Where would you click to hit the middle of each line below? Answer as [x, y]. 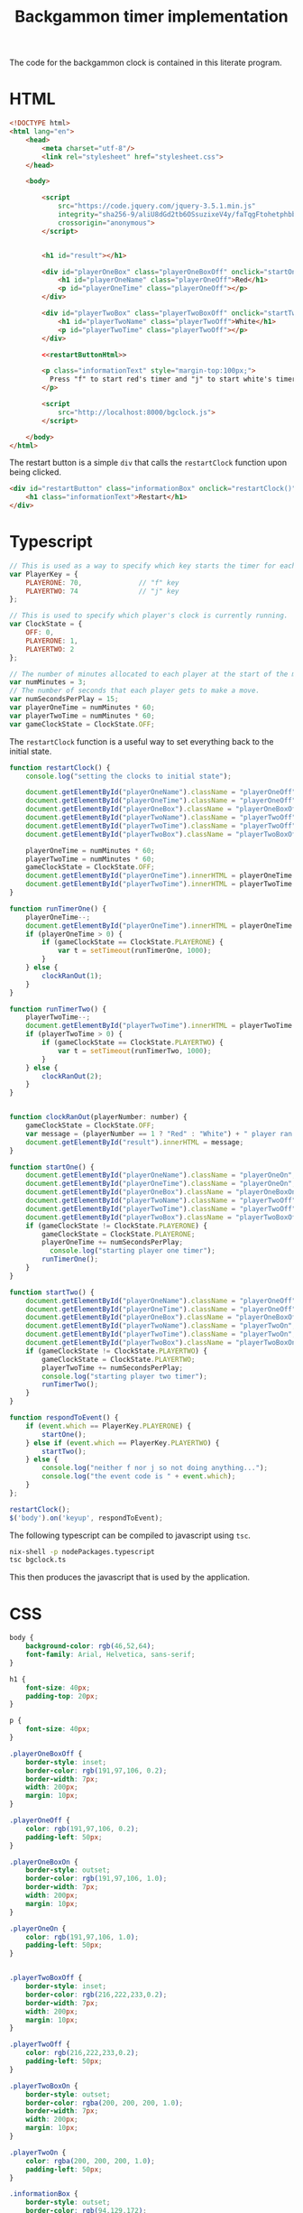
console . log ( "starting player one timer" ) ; [133, 1251]
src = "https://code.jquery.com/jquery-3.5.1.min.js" [156, 206]
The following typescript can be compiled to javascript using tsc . [130, 1535]
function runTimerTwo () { [58, 1009]
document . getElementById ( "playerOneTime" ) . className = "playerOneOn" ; [161, 1184]
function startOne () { [52, 1167]
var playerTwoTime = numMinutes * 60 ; [82, 716]
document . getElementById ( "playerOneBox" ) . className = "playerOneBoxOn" [163, 1192]
